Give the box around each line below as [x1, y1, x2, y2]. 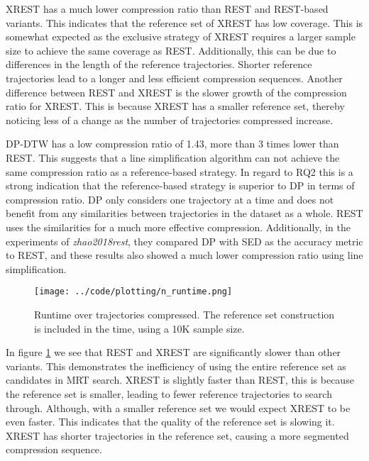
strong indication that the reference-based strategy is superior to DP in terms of [6, 178, 355, 193]
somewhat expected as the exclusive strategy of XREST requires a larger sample [6, 29, 356, 44]
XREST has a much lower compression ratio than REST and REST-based [6, 1, 329, 16]
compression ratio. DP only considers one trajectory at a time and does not [6, 191, 334, 206]
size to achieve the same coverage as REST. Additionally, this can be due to [6, 43, 336, 57]
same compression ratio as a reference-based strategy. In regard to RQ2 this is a [6, 164, 353, 179]
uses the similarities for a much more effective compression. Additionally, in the [6, 219, 351, 234]
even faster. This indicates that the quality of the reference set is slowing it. [6, 414, 335, 429]
